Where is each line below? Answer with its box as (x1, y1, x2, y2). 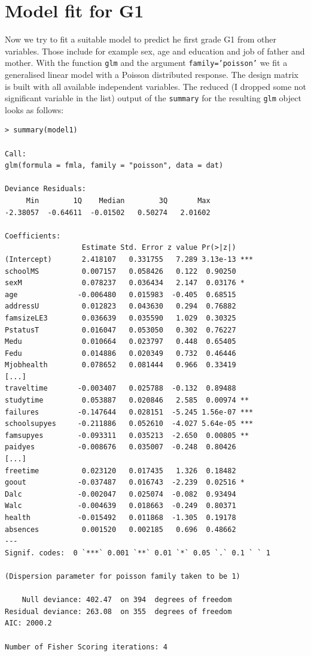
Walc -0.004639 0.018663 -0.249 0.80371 (5, 501, 236, 510)
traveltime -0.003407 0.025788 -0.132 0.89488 (5, 384, 236, 393)
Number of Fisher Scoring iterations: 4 (5, 642, 168, 651)
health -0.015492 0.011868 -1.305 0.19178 (5, 513, 236, 522)
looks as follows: (5, 103, 64, 116)
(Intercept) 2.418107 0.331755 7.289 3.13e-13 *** (5, 255, 254, 264)
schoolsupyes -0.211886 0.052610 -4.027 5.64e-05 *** (5, 419, 254, 428)
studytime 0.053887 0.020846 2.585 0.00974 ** (5, 396, 249, 405)
